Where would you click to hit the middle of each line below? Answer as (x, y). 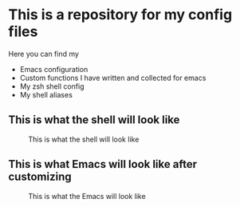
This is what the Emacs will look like (87, 196)
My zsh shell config (52, 86)
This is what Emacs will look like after (103, 164)
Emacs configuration (54, 69)
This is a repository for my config (120, 15)
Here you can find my (44, 54)
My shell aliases (46, 94)
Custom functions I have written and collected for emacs (113, 78)
